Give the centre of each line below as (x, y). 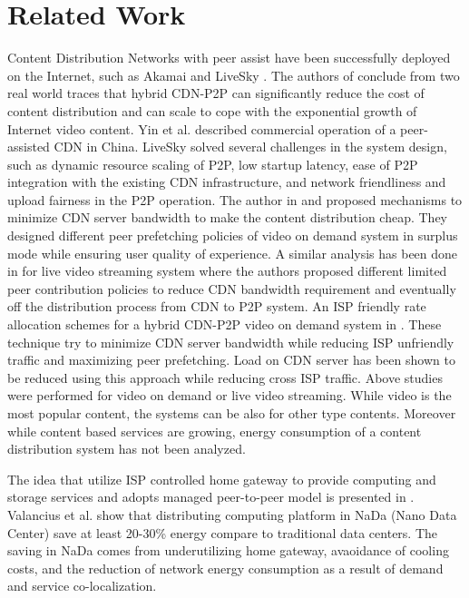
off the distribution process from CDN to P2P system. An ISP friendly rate (217, 306)
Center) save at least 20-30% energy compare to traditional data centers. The (223, 532)
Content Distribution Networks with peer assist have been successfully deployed (229, 58)
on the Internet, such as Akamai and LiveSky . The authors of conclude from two (234, 75)
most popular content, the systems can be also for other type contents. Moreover (232, 413)
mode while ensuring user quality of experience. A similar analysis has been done (233, 253)
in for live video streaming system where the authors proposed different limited (227, 271)
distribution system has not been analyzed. (127, 449)
